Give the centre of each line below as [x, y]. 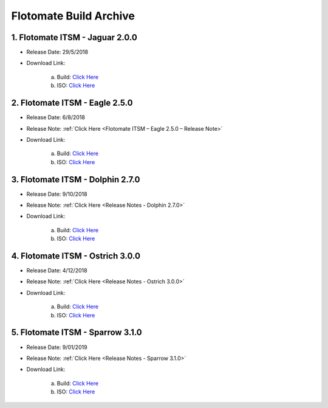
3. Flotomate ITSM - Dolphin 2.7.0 [76, 179]
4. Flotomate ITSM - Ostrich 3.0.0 [76, 256]
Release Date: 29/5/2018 [57, 52]
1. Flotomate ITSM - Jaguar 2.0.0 [74, 37]
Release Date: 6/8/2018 [56, 117]
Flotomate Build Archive [73, 16]
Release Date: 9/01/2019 [57, 347]
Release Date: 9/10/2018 [57, 194]
